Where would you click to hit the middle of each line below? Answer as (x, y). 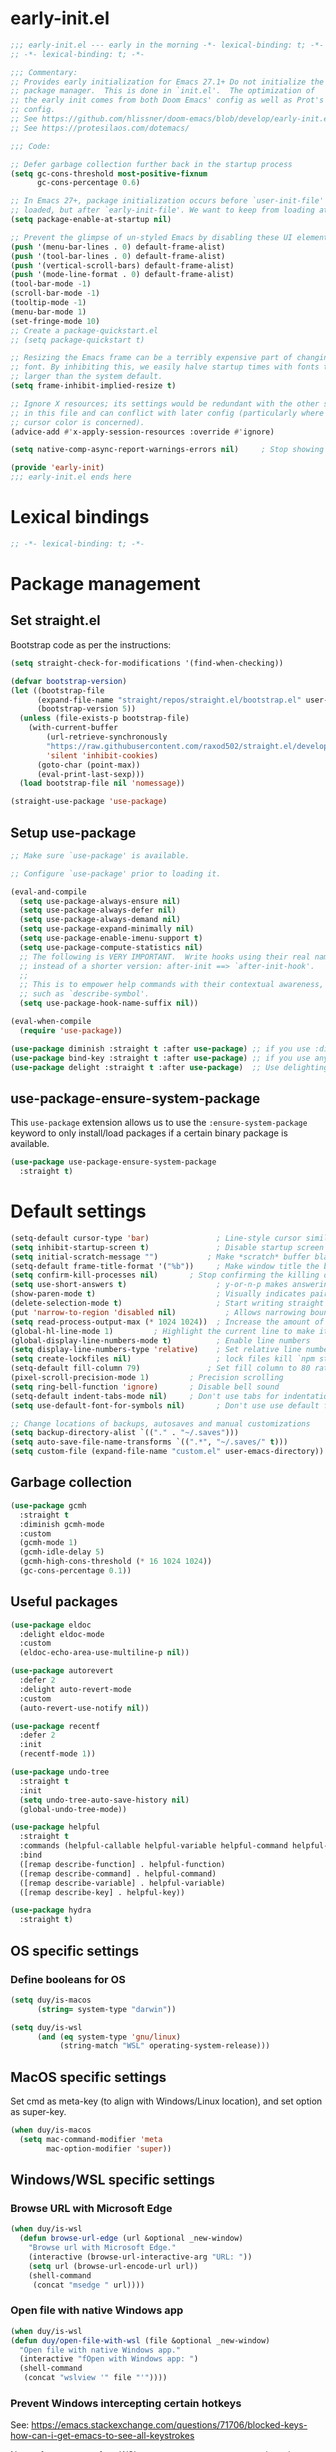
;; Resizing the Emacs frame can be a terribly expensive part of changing (171, 358)
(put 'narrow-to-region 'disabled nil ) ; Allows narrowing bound (171, 1312)
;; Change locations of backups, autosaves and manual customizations (160, 1423)
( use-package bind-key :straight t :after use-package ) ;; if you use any (169, 1058)
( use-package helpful (55, 1827)
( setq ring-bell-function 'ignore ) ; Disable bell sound (145, 1387)
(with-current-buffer (73, 728)
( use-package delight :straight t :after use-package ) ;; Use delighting (169, 1067)
